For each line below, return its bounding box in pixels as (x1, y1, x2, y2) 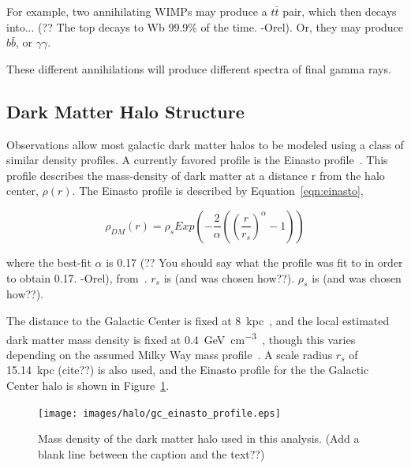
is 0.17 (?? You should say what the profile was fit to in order (106, 253, 403, 270)
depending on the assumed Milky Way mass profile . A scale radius (6, 346, 333, 362)
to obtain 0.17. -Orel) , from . (6, 269, 148, 286)
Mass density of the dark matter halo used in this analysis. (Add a (38, 430, 360, 447)
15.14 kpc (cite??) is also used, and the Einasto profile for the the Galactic (6, 361, 369, 378)
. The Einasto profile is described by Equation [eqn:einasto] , (72, 182, 364, 199)
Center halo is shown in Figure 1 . (6, 376, 170, 393)
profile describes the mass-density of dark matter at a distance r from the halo (6, 167, 385, 183)
